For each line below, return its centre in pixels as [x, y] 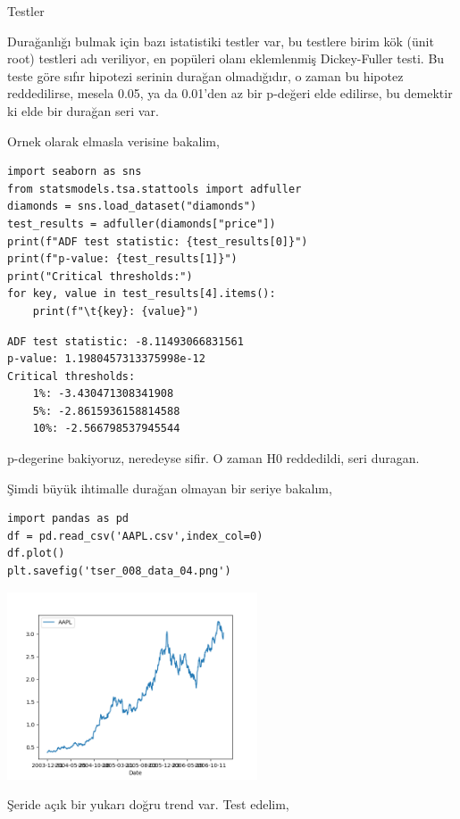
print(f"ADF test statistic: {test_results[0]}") [158, 241]
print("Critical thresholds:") [100, 276]
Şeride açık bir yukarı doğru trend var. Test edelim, [148, 804]
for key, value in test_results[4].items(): [142, 294]
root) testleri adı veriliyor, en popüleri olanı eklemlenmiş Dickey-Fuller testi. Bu [226, 58]
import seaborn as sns [75, 172]
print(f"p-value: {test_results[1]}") [122, 259]
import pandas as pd [68, 519]
